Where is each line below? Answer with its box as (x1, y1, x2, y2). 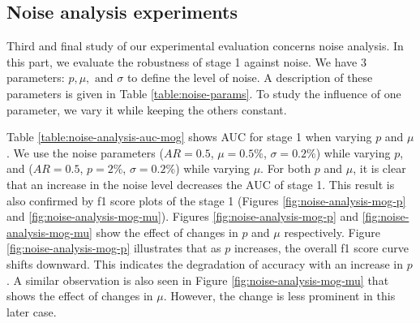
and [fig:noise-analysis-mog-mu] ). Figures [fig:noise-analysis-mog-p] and (6, 208, 359, 225)
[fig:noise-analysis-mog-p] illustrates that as (6, 239, 221, 256)
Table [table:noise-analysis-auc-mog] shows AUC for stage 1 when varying (6, 128, 372, 145)
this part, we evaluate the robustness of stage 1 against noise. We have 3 (6, 53, 366, 70)
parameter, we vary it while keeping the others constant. (6, 101, 287, 118)
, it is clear (353, 160, 406, 177)
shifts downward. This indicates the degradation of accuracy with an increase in (6, 255, 403, 272)
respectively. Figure (284, 223, 381, 240)
